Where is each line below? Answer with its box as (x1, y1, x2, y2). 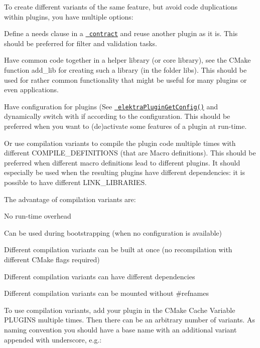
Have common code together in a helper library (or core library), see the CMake (4, 55, 251, 65)
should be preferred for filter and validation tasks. (4, 38, 157, 48)
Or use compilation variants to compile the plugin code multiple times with (4, 137, 236, 148)
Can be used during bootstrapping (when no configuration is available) (4, 227, 222, 238)
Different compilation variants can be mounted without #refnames (4, 288, 209, 298)
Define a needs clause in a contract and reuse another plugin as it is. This (4, 28, 238, 39)
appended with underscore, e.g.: (4, 334, 102, 344)
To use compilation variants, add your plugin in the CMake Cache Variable (4, 304, 235, 315)
